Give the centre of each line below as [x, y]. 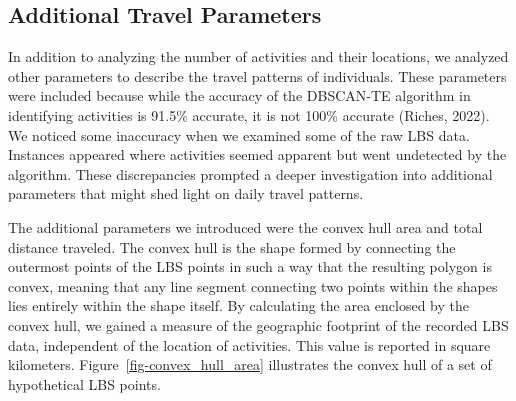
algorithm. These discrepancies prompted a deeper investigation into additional [250, 173]
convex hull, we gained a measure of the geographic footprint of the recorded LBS [258, 324]
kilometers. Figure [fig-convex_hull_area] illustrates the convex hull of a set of [250, 364]
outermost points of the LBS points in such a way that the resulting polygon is [250, 266]
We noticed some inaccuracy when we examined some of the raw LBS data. [239, 134]
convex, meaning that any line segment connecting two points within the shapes [253, 285]
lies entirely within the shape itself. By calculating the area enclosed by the [239, 305]
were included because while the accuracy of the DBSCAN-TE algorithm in [239, 95]
